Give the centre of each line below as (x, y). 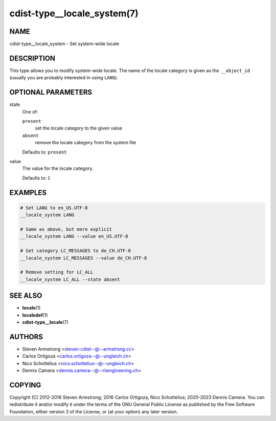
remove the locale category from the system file (86, 143)
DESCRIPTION (32, 58)
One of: (30, 112)
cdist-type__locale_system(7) (74, 13)
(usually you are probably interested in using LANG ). (64, 78)
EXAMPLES (28, 193)
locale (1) (31, 308)
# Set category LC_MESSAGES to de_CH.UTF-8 (76, 251)
